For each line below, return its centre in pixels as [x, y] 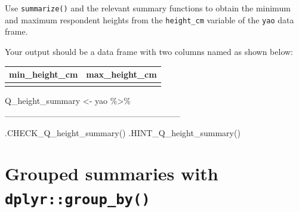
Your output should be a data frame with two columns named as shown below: [149, 51]
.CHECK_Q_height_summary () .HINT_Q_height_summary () [123, 132]
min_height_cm [44, 74]
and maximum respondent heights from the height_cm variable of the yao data [149, 19]
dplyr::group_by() [78, 199]
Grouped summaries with [112, 173]
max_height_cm [121, 74]
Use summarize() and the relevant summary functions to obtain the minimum [148, 8]
